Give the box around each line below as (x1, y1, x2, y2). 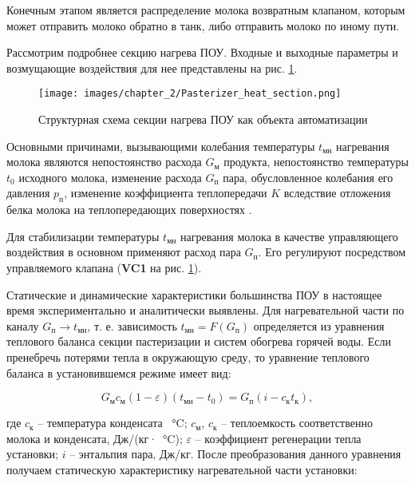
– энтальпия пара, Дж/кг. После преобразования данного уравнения (69, 445, 401, 462)
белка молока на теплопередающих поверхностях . (6, 201, 252, 218)
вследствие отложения (283, 184, 391, 201)
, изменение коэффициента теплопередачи (64, 184, 267, 201)
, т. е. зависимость (87, 317, 177, 334)
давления (6, 184, 50, 201)
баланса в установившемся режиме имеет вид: (6, 364, 231, 381)
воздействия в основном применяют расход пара (6, 243, 241, 260)
